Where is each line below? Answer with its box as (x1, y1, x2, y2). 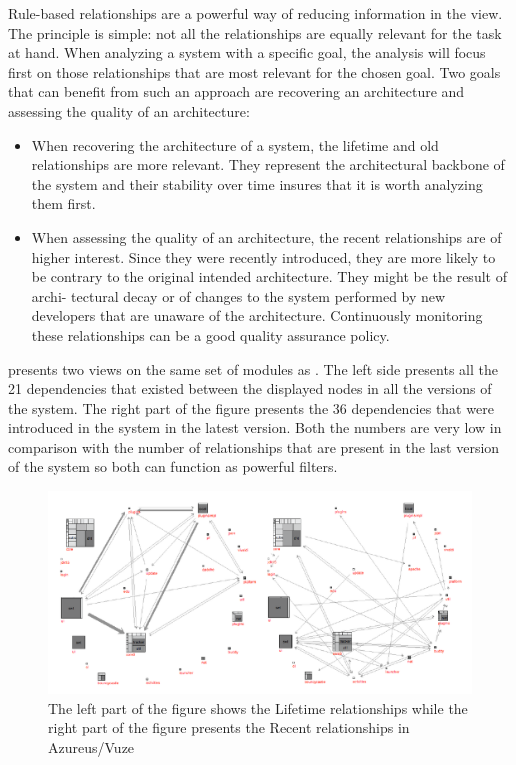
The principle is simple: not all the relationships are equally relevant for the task (8, 22, 502, 43)
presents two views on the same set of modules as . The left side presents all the (8, 358, 498, 379)
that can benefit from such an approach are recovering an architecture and (8, 81, 465, 102)
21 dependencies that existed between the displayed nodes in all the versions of (8, 378, 492, 399)
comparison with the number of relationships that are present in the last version (8, 436, 500, 457)
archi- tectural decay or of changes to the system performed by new (31, 285, 446, 306)
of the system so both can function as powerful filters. (8, 456, 338, 477)
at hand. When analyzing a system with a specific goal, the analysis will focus (8, 42, 486, 63)
